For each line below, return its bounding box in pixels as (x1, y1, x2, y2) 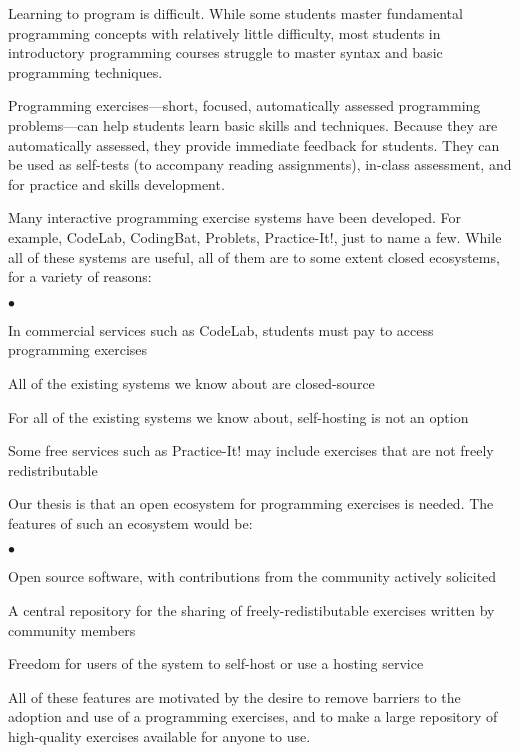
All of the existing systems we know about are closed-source (8, 372, 375, 393)
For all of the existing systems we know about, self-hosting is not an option (8, 406, 469, 427)
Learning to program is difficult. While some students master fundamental (8, 3, 463, 23)
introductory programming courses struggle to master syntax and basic (8, 42, 443, 63)
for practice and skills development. (8, 173, 225, 194)
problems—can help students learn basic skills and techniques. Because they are (8, 114, 498, 135)
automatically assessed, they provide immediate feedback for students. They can (8, 134, 500, 155)
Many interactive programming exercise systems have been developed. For (8, 207, 461, 228)
